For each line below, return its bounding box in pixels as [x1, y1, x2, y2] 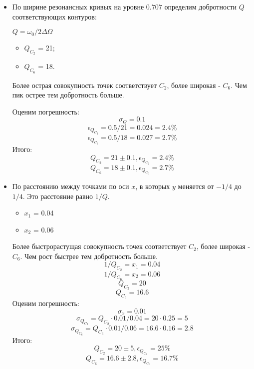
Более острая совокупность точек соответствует [12, 79, 157, 90]
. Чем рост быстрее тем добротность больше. [20, 250, 158, 261]
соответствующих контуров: [12, 11, 97, 21]
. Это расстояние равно [22, 190, 93, 201]
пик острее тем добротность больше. [12, 89, 124, 100]
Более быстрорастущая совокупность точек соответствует [12, 241, 187, 251]
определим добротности [164, 1, 237, 11]
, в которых [135, 180, 170, 191]
